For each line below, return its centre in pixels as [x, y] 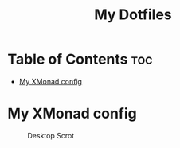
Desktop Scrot [51, 135]
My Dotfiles [133, 15]
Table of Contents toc [80, 59]
